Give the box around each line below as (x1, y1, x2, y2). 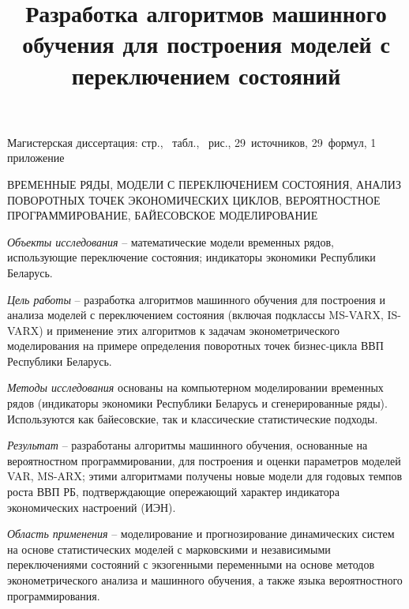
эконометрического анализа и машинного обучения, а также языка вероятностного (7, 572, 403, 588)
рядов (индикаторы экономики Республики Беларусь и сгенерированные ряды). (7, 395, 388, 412)
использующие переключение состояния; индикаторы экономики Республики (7, 249, 376, 265)
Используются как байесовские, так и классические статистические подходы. (7, 410, 378, 427)
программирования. (7, 587, 100, 603)
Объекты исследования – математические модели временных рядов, (7, 233, 334, 250)
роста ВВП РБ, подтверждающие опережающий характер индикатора (7, 483, 340, 500)
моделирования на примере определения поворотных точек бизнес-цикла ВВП (7, 337, 384, 354)
